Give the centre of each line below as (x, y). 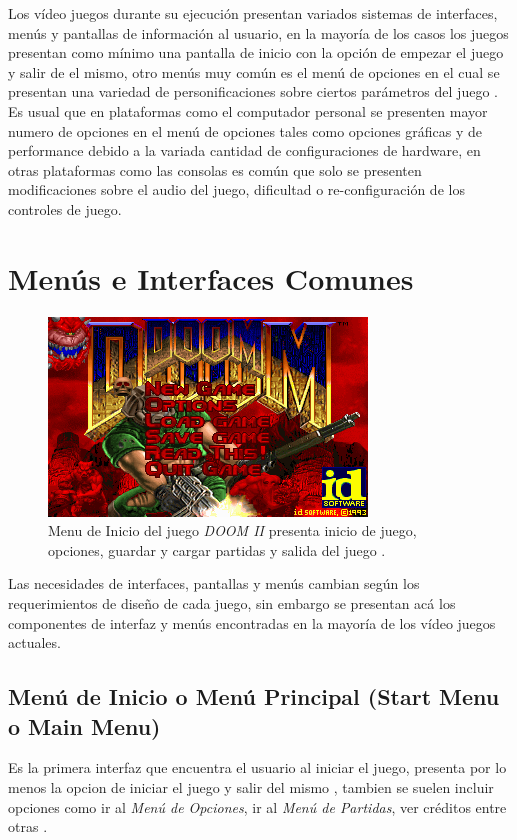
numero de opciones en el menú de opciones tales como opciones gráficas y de (245, 130)
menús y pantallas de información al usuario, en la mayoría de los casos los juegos (258, 32)
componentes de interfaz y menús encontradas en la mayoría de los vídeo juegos (252, 622)
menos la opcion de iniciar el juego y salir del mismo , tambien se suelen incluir (251, 787)
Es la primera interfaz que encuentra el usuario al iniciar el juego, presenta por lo (257, 767)
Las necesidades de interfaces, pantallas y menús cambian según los (214, 583)
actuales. (34, 642)
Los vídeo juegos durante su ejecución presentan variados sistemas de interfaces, (253, 13)
